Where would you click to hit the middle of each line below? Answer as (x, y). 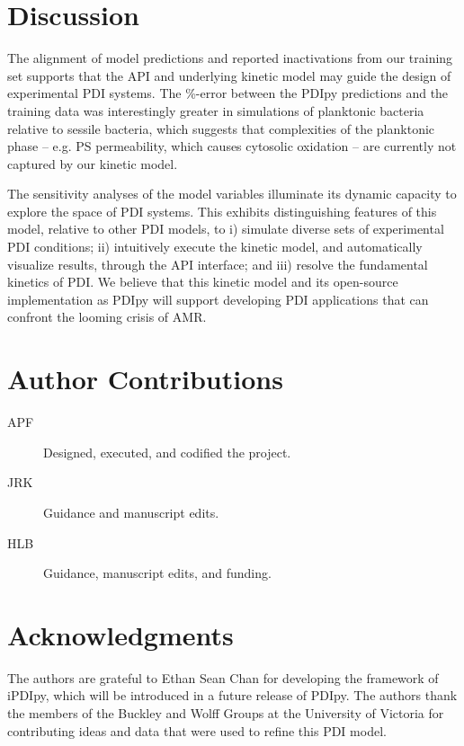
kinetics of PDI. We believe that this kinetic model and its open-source (203, 282)
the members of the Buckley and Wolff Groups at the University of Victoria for (226, 713)
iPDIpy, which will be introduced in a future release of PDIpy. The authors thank (232, 695)
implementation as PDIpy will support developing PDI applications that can (218, 299)
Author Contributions (145, 379)
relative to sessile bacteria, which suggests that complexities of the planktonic (221, 128)
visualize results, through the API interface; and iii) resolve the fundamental (218, 264)
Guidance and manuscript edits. (131, 512)
